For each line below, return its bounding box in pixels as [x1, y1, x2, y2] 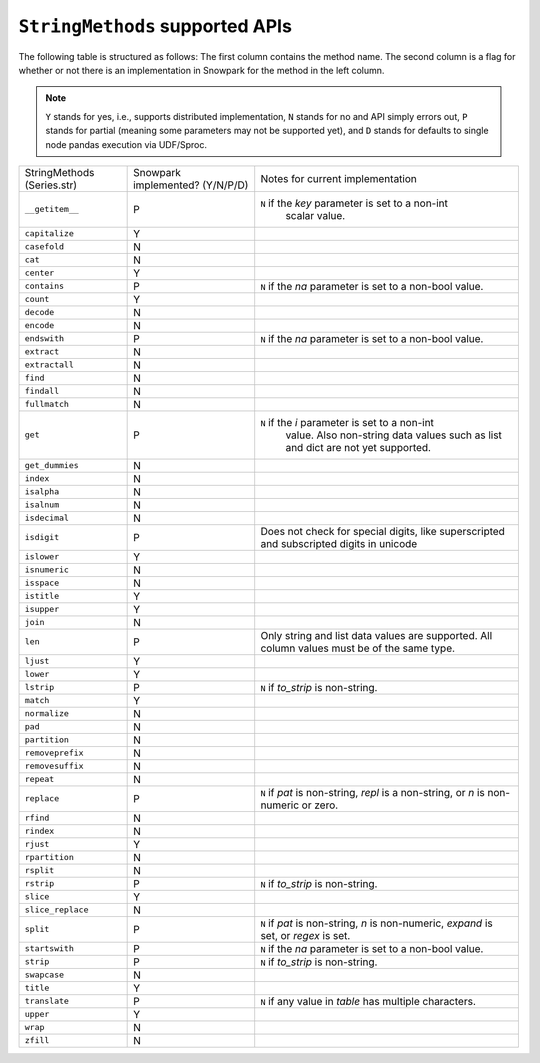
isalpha [24, 486, 60, 497]
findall [24, 386, 60, 397]
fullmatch [24, 399, 70, 410]
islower [24, 551, 60, 562]
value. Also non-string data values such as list [285, 428, 502, 442]
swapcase [24, 970, 65, 980]
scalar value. [285, 208, 346, 222]
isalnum [24, 500, 60, 510]
